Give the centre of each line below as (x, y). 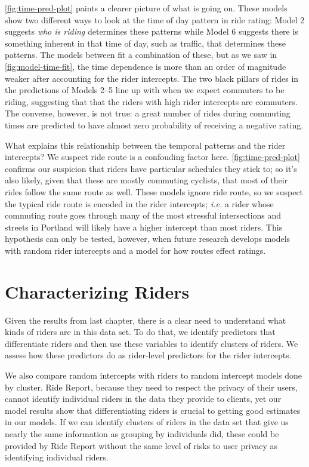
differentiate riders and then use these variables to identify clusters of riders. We (152, 343)
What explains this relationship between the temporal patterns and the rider (145, 145)
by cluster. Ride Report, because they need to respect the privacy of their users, (151, 387)
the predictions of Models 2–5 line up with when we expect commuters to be (145, 90)
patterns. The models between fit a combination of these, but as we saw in (141, 55)
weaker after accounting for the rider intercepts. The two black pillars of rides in (152, 78)
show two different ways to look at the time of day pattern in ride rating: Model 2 (155, 19)
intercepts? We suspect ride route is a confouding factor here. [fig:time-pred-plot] (152, 157)
